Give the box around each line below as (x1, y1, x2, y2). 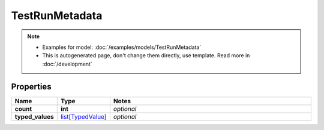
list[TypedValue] (60, 112, 107, 120)
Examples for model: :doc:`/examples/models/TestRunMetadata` (42, 44, 202, 51)
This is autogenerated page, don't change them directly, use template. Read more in (42, 52, 250, 59)
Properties (11, 81, 52, 92)
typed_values (14, 112, 54, 120)
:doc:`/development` (42, 60, 92, 67)
